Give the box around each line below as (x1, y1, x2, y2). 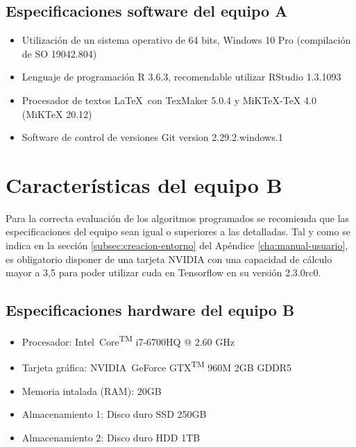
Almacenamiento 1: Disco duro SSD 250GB (22, 407, 207, 421)
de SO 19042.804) (22, 46, 97, 60)
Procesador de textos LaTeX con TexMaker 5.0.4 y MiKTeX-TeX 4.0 (22, 92, 316, 107)
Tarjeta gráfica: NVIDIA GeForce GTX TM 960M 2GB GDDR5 (22, 358, 292, 374)
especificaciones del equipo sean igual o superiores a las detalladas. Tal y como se (6, 224, 350, 239)
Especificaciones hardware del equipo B (6, 299, 295, 321)
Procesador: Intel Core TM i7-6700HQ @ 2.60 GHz (22, 332, 235, 348)
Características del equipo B (6, 170, 282, 199)
